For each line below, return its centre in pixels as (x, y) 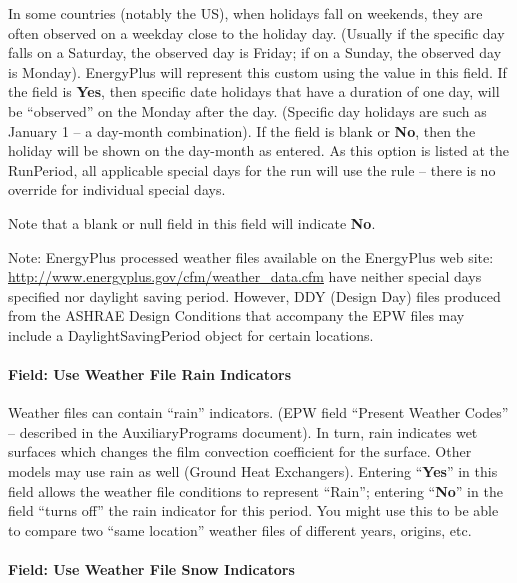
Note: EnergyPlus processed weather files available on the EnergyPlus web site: (251, 256)
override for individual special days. (117, 189)
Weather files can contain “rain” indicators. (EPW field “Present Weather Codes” (258, 412)
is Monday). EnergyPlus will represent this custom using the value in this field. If (257, 71)
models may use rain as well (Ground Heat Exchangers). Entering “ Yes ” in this (253, 471)
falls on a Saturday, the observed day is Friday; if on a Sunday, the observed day (255, 52)
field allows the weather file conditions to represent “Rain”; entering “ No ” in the (255, 490)
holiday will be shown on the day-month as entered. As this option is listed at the (258, 150)
